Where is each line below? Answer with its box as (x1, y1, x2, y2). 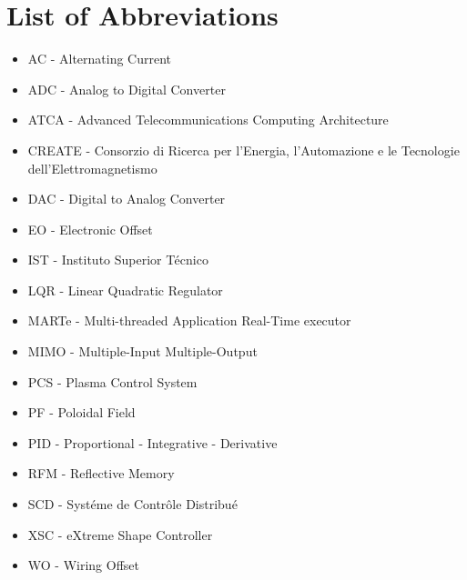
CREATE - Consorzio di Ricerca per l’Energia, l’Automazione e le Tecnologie (27, 140, 460, 159)
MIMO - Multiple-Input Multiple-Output (27, 342, 258, 361)
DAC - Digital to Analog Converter (27, 189, 226, 208)
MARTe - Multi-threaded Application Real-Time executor (27, 311, 351, 330)
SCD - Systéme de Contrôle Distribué (27, 495, 238, 514)
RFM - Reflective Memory (27, 464, 175, 483)
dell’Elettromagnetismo (27, 158, 157, 177)
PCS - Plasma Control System (27, 372, 198, 391)
